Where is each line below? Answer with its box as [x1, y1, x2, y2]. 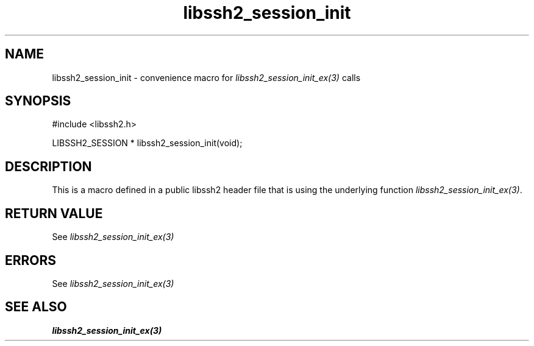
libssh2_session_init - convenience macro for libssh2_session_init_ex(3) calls [52, 72, 361, 83]
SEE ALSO [5, 299, 67, 315]
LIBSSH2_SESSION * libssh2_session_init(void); [52, 138, 243, 149]
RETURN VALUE [5, 205, 103, 221]
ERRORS [5, 252, 57, 268]
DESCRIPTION [5, 158, 92, 174]
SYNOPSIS [5, 93, 71, 109]
